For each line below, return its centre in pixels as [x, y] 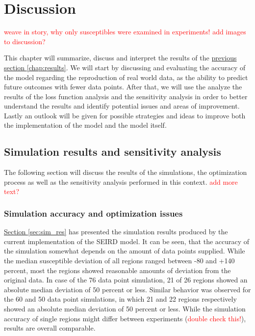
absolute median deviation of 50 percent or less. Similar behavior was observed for [127, 289]
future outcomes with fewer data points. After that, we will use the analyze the [123, 87]
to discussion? [25, 41]
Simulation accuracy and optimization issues [93, 213]
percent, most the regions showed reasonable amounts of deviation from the [117, 270]
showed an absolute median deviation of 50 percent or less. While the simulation [125, 309]
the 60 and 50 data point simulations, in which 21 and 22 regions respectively [120, 299]
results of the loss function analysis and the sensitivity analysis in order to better [126, 96]
